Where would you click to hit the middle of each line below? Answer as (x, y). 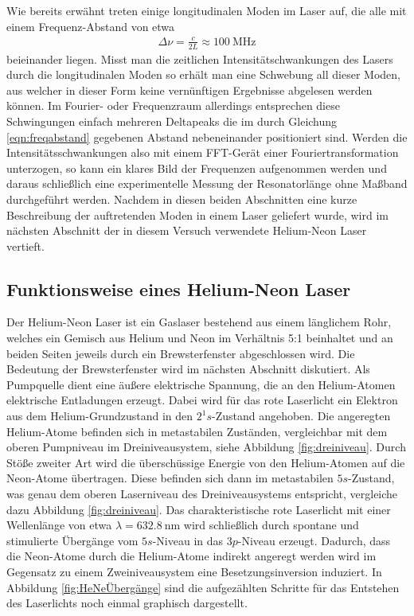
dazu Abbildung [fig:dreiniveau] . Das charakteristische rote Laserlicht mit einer (199, 509)
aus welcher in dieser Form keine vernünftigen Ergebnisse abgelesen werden (189, 90)
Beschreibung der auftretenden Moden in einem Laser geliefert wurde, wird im (197, 214)
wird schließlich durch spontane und (271, 525)
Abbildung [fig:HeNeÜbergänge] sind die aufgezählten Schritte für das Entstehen (203, 587)
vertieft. (25, 246)
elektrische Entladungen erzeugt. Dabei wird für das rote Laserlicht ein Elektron (202, 400)
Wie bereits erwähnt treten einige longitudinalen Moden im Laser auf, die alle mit (207, 10)
